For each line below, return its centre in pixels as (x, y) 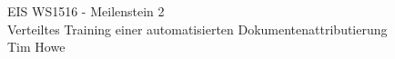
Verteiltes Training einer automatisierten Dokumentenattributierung (197, 29)
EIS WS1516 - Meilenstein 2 (86, 11)
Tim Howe (36, 47)
